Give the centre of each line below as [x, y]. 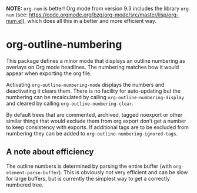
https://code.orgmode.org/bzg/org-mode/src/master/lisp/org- [104, 15]
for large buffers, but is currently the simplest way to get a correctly [88, 178]
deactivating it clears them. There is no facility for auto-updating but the [94, 91]
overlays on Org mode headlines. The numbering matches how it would [93, 67]
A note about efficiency [50, 152]
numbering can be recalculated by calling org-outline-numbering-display [95, 97]
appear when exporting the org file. [49, 73]
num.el [14, 21]
